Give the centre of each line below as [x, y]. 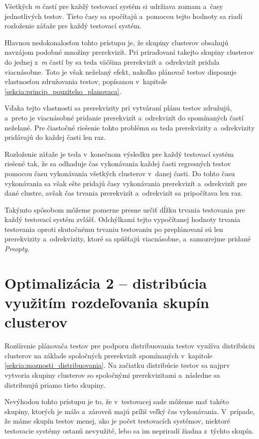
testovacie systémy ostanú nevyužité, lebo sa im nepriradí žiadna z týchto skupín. [129, 430]
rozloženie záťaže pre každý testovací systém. [73, 26]
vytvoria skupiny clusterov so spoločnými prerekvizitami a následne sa [112, 375]
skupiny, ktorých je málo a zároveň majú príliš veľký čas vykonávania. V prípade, [130, 411]
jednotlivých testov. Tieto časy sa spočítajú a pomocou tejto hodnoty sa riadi [124, 16]
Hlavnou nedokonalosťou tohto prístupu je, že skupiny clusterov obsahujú [117, 42]
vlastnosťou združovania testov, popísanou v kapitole [86, 81]
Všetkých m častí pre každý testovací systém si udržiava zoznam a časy [114, 6]
